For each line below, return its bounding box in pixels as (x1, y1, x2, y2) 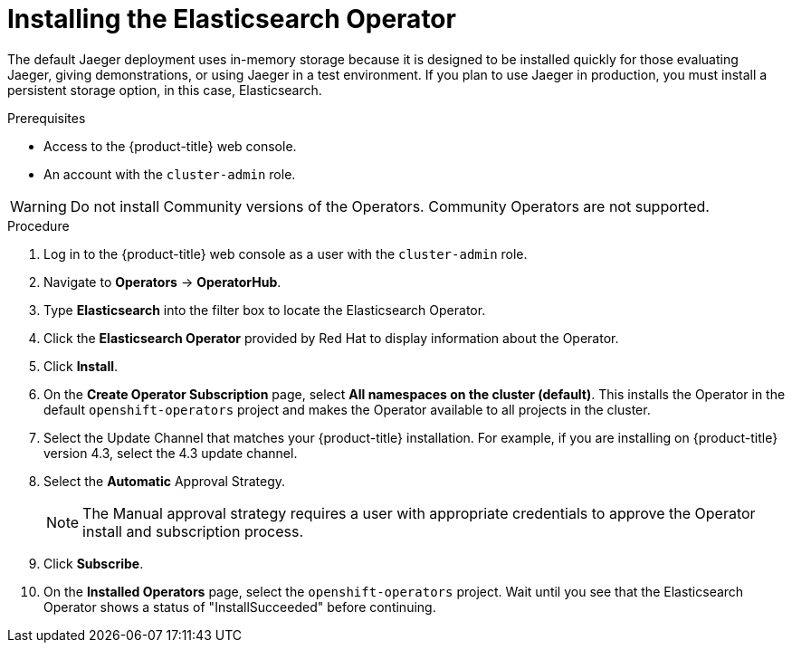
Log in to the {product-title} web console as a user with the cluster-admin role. (43, 245, 528, 262)
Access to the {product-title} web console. (43, 138, 297, 154)
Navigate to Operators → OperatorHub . (43, 273, 281, 290)
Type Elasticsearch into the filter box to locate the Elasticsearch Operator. (43, 301, 486, 318)
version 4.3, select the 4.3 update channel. (43, 444, 298, 461)
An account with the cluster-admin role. (43, 166, 296, 182)
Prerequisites (7, 110, 86, 126)
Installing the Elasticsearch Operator (7, 4, 456, 34)
